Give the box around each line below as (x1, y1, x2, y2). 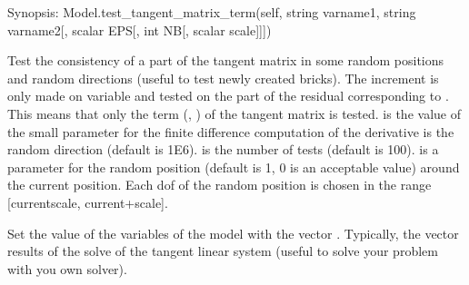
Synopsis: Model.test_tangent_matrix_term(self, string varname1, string (7, 3, 416, 21)
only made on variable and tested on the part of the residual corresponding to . (7, 86, 449, 105)
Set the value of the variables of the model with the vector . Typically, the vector (7, 223, 459, 242)
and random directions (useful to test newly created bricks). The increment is (7, 68, 439, 87)
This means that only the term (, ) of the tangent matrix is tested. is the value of (7, 103, 461, 123)
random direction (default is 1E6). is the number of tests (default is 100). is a (7, 140, 439, 159)
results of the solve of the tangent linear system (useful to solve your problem (7, 241, 438, 260)
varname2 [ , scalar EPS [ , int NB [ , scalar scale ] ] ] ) (7, 20, 272, 39)
